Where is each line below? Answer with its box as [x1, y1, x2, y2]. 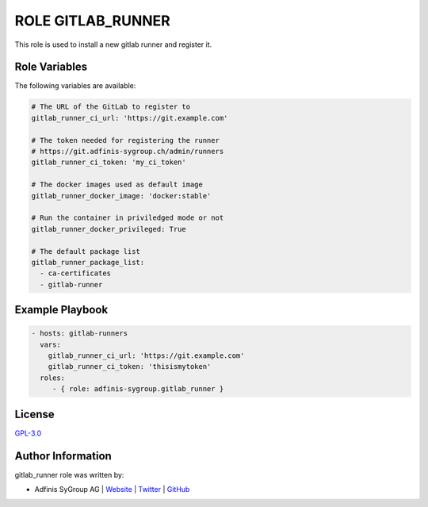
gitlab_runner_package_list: [31, 258, 145, 267]
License [14, 407, 55, 421]
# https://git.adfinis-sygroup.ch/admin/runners [31, 147, 224, 156]
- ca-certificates [40, 269, 111, 278]
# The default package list [31, 247, 140, 255]
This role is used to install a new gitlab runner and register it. [14, 40, 212, 49]
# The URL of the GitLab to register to [31, 102, 190, 111]
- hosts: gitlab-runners [31, 329, 128, 338]
